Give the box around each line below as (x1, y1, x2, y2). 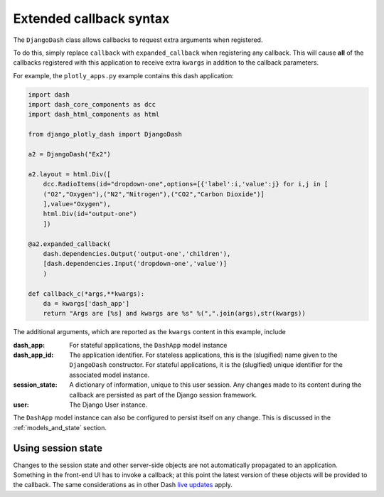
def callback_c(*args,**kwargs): (28, 289, 145, 298)
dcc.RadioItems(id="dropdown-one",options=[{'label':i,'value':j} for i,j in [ (43, 180, 329, 188)
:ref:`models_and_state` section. (13, 423, 107, 432)
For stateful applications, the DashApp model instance (69, 341, 228, 349)
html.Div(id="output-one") (43, 210, 138, 218)
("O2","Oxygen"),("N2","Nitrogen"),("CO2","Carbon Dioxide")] (43, 190, 265, 198)
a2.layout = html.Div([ (28, 170, 112, 178)
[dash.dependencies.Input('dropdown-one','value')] (43, 260, 228, 268)
